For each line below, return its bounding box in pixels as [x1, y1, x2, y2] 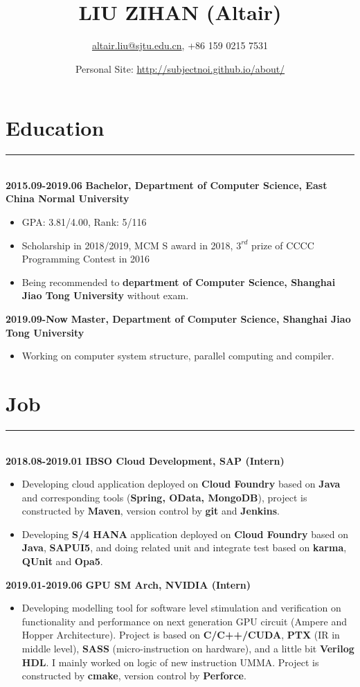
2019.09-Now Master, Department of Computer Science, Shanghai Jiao [6, 312, 351, 325]
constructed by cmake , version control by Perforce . [21, 668, 246, 683]
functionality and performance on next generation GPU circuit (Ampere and [21, 614, 347, 628]
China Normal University [6, 191, 129, 206]
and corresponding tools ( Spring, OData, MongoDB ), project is [21, 490, 307, 504]
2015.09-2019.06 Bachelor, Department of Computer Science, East [6, 177, 327, 192]
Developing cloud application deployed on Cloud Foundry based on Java [21, 476, 341, 491]
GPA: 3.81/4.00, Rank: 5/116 [21, 215, 147, 229]
